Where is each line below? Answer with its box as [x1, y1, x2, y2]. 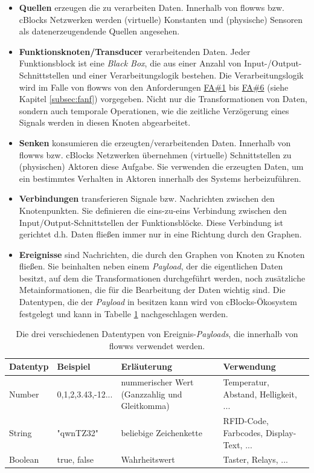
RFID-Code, [223, 414, 269, 427]
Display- [265, 426, 296, 439]
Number [9, 387, 39, 400]
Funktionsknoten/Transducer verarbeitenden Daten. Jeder [19, 45, 251, 57]
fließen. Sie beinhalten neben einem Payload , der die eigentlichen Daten [19, 260, 283, 272]
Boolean [9, 453, 39, 466]
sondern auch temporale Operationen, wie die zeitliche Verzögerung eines [19, 104, 289, 117]
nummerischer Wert [121, 376, 194, 388]
